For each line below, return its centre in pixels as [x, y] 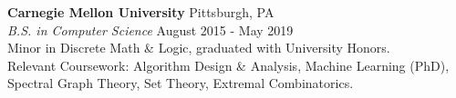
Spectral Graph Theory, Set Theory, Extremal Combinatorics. [181, 83]
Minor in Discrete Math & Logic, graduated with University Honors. [199, 48]
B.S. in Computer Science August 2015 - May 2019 [150, 29]
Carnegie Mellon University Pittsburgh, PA [141, 12]
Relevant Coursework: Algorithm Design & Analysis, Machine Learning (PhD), [228, 65]
